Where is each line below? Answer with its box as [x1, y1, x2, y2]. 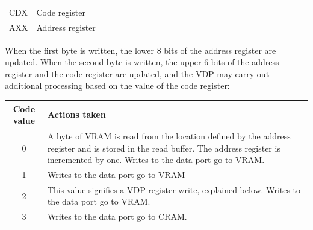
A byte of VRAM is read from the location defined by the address [47, 130, 291, 142]
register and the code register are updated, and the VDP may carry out [5, 67, 270, 80]
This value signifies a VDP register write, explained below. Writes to [47, 183, 301, 196]
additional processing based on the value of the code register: [5, 79, 230, 92]
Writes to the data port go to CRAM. [47, 210, 187, 223]
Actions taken [47, 108, 106, 121]
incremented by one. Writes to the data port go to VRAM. [47, 153, 265, 166]
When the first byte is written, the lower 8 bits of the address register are [5, 43, 276, 56]
